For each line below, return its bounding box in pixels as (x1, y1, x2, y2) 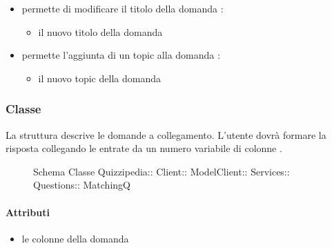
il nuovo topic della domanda (38, 70, 161, 85)
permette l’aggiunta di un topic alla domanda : (21, 48, 220, 62)
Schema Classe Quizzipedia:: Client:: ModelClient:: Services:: (33, 164, 290, 178)
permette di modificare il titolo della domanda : (21, 1, 224, 15)
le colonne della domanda (21, 231, 129, 245)
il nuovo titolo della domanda (38, 24, 163, 39)
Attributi (6, 204, 50, 219)
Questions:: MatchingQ (33, 178, 130, 192)
